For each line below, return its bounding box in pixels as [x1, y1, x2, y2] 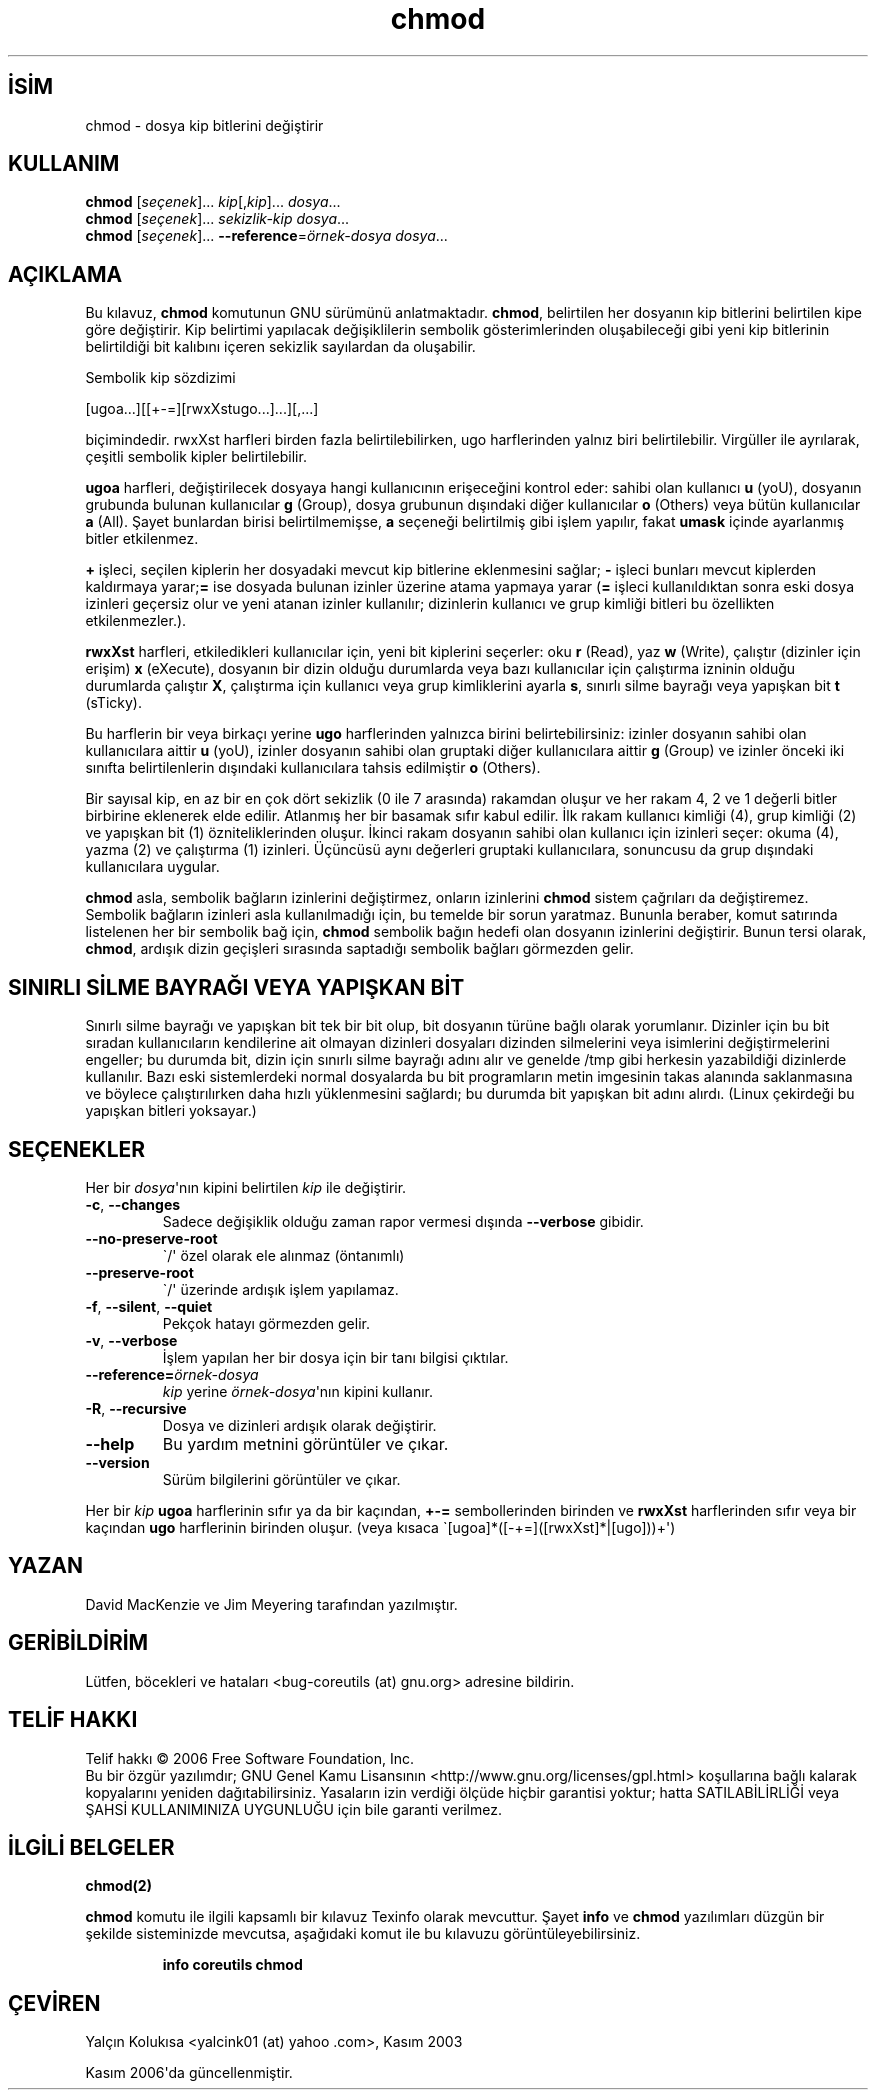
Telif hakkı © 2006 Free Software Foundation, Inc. [85, 1749, 415, 1767]
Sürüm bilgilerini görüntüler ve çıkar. [162, 1470, 401, 1488]
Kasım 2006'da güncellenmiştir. [85, 2064, 293, 2082]
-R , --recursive [85, 1399, 187, 1417]
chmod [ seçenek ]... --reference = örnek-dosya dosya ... [85, 227, 448, 245]
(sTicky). [85, 694, 142, 712]
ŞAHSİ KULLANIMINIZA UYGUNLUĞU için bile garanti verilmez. [85, 1800, 502, 1818]
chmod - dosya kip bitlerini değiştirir [85, 116, 324, 134]
